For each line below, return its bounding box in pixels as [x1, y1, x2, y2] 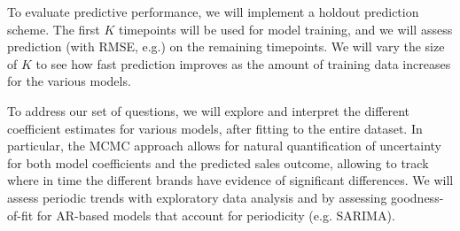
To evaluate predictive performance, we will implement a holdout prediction [7, 3, 419, 20]
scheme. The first [7, 19, 100, 38]
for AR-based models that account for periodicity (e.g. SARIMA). [36, 205, 395, 224]
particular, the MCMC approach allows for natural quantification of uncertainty [7, 136, 441, 155]
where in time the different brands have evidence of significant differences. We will [7, 171, 454, 189]
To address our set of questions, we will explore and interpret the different [7, 101, 410, 119]
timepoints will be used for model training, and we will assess [119, 19, 453, 38]
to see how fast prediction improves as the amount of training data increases [35, 54, 451, 73]
